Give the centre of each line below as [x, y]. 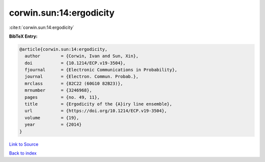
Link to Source [24, 144]
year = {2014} [53, 125]
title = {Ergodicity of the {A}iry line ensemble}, [98, 104]
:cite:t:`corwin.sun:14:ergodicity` [42, 27]
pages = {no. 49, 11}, [62, 97]
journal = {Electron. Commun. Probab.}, [82, 77]
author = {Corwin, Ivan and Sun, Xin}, [82, 56]
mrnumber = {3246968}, [58, 90]
